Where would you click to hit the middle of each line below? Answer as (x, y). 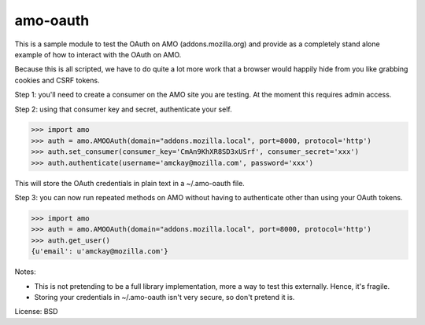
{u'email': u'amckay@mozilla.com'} (100, 252)
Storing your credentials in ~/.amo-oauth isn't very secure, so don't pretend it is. (164, 297)
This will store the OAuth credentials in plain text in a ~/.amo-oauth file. (130, 183)
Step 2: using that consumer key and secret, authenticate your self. (123, 109)
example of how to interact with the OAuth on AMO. (98, 54)
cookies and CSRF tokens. (57, 80)
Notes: (25, 272)
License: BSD (36, 312)
